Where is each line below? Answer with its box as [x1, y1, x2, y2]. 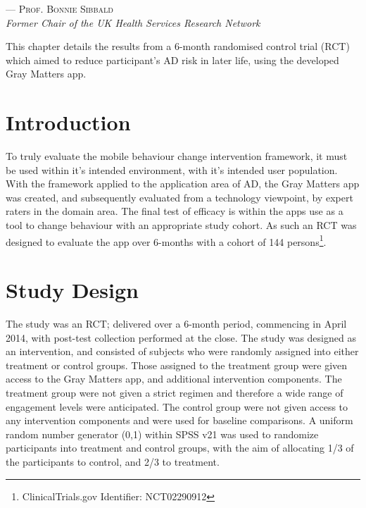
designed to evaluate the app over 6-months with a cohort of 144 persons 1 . [6, 232, 327, 249]
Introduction [6, 108, 131, 137]
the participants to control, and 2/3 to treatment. [6, 454, 220, 469]
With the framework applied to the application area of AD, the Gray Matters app [6, 176, 360, 191]
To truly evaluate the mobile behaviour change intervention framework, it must [6, 149, 348, 163]
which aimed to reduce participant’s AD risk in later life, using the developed [6, 52, 339, 67]
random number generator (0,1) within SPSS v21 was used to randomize [6, 426, 319, 441]
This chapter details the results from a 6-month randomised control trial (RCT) [6, 39, 350, 54]
